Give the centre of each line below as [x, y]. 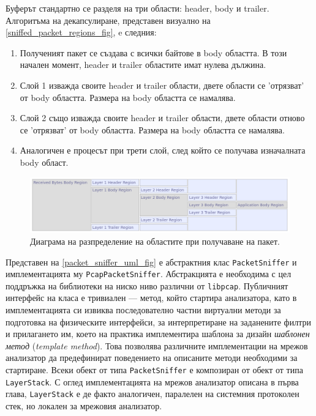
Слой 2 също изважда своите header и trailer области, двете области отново [162, 118]
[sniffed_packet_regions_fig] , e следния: [81, 32]
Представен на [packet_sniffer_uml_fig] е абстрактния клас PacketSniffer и [151, 262]
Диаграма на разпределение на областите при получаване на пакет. [155, 241]
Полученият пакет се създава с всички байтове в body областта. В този [153, 52]
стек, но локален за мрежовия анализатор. [84, 406]
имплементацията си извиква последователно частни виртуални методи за [143, 310]
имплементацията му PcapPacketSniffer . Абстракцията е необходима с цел [149, 274]
